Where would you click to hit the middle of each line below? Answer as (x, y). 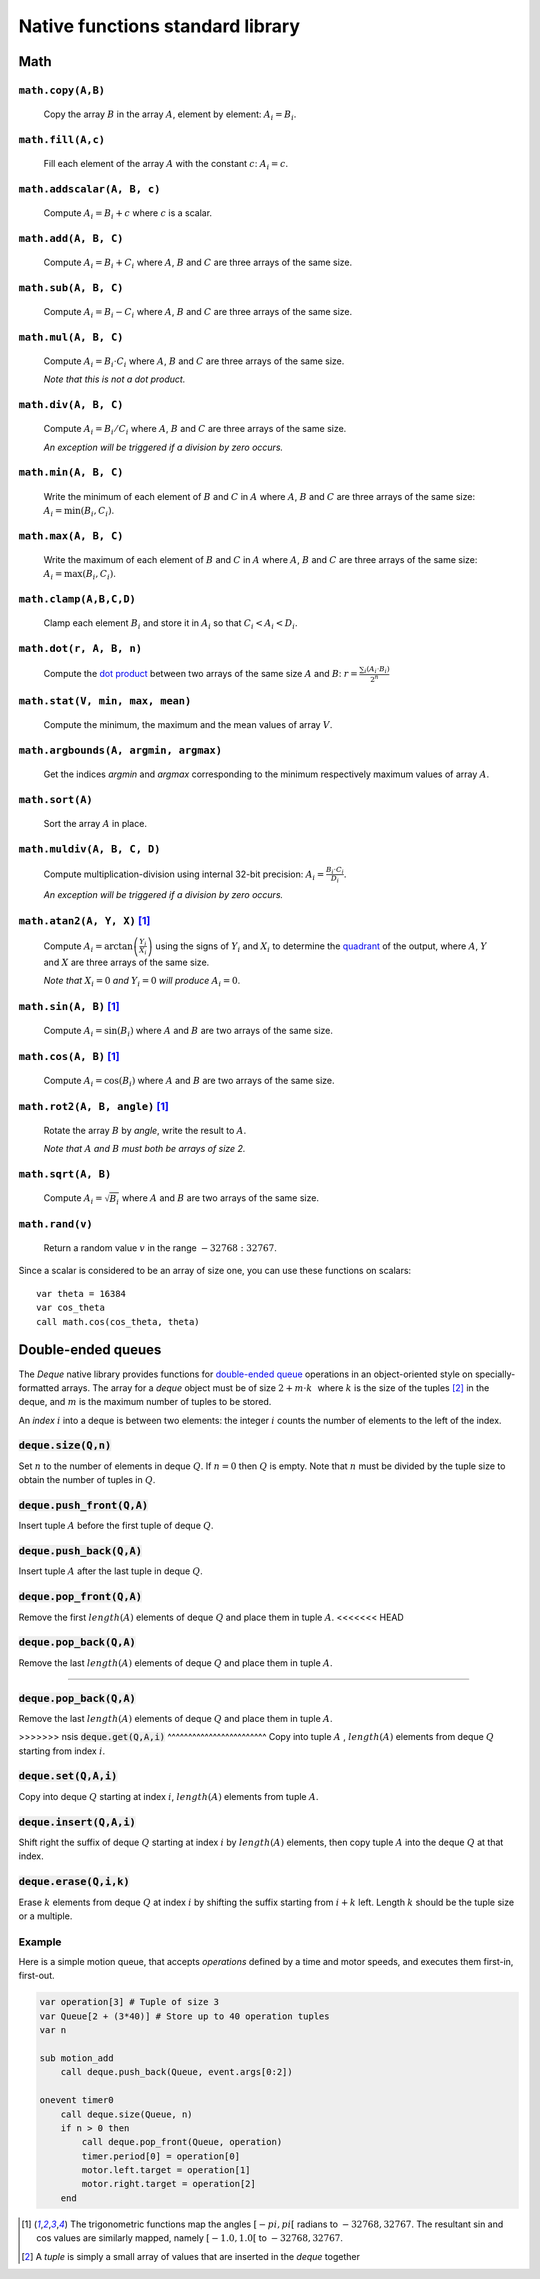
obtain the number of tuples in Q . (87, 1480)
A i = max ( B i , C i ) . (80, 575)
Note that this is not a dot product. (114, 379)
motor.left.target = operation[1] (166, 2170)
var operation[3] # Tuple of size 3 (129, 2002)
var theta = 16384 (81, 1293)
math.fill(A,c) (61, 139)
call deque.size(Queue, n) (127, 2114)
